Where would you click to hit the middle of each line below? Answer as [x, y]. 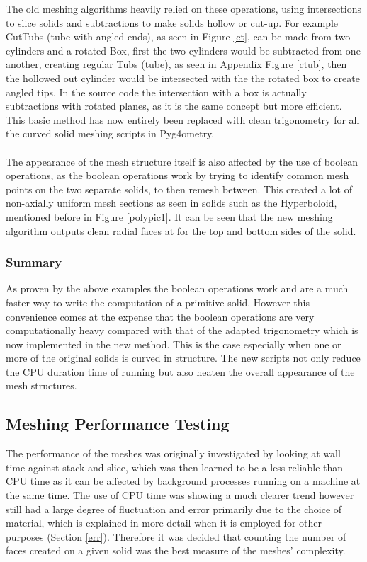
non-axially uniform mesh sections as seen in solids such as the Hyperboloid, [171, 203]
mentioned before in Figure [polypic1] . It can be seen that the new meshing [169, 216]
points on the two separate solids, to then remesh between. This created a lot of [179, 189]
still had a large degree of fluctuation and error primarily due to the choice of [174, 509]
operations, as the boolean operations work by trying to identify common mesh [177, 175]
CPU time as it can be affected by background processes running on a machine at [183, 481]
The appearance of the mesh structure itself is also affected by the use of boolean [182, 161]
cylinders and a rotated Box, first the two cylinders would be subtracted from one [183, 50]
